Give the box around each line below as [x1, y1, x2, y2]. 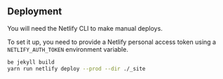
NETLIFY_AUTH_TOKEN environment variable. [7, 45, 128, 53]
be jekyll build [7, 59, 55, 66]
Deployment [7, 6, 62, 17]
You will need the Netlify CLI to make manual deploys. [7, 24, 163, 32]
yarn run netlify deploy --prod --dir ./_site [7, 65, 146, 72]
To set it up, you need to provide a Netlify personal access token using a [7, 38, 216, 46]
